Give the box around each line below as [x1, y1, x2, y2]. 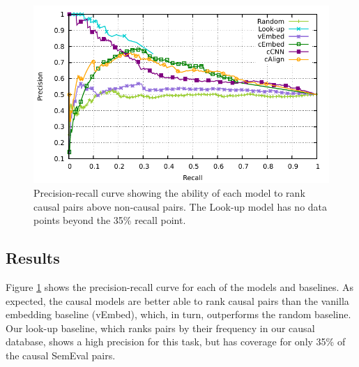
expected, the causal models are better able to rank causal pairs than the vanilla [6, 293, 349, 308]
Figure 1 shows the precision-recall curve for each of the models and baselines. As [6, 279, 354, 294]
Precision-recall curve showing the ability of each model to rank [33, 185, 305, 200]
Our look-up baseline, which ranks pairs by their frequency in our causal [6, 320, 315, 335]
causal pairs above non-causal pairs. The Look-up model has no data [33, 199, 328, 214]
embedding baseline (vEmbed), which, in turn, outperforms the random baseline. [6, 307, 351, 322]
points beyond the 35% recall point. [33, 213, 186, 227]
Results [6, 247, 60, 269]
